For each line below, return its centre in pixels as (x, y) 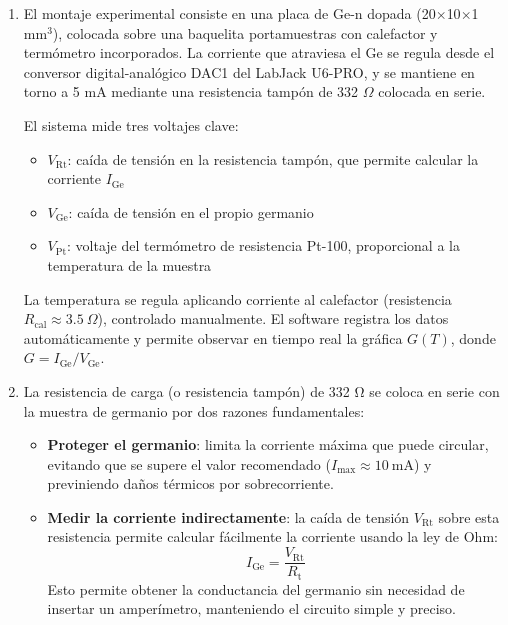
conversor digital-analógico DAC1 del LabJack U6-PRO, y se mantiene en (249, 71)
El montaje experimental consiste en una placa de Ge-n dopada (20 (229, 13)
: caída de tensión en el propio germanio (191, 211)
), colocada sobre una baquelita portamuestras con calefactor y (245, 32)
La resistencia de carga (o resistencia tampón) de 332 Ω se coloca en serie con (261, 390)
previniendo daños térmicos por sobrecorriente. (190, 483)
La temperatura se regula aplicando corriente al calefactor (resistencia (237, 298)
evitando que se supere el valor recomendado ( (189, 463)
